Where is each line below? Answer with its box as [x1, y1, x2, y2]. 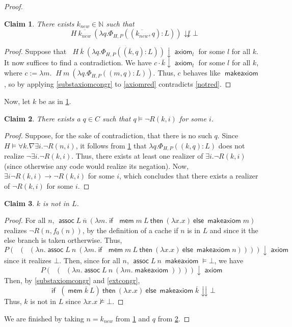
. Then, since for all [59, 255, 120, 265]
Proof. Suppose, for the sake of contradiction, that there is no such [4, 130, 212, 141]
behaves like [183, 67, 221, 78]
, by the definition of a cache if [82, 224, 178, 235]
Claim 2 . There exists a [4, 113, 81, 123]
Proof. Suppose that [4, 46, 67, 57]
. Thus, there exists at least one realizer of [71, 150, 203, 161]
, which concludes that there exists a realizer [119, 170, 258, 181]
